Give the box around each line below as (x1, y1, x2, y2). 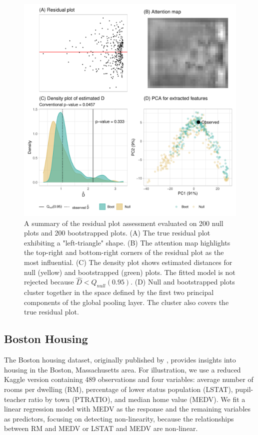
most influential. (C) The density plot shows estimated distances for (24, 256, 232, 267)
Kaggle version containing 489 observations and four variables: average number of (4, 374, 253, 384)
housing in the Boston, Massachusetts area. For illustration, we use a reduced (4, 364, 241, 374)
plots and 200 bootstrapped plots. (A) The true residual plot (24, 227, 210, 238)
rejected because (24, 276, 74, 287)
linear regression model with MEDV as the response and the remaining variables (4, 403, 251, 414)
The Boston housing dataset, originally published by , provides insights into (4, 354, 236, 365)
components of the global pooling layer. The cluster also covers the (24, 296, 229, 307)
